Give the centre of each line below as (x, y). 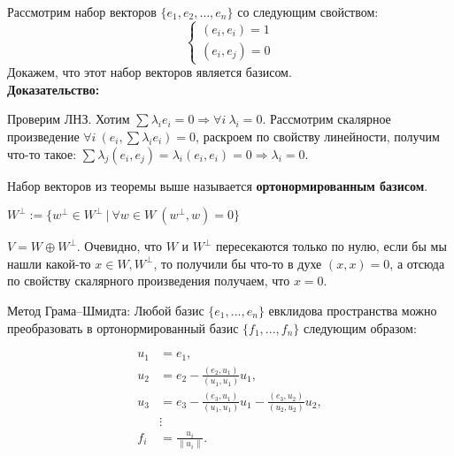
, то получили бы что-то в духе (238, 263)
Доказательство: (54, 89)
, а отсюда (417, 263)
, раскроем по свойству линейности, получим (318, 136)
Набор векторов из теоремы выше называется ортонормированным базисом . (218, 185)
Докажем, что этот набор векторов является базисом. (150, 72)
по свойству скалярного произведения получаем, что (149, 281)
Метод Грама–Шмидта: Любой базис (106, 310)
